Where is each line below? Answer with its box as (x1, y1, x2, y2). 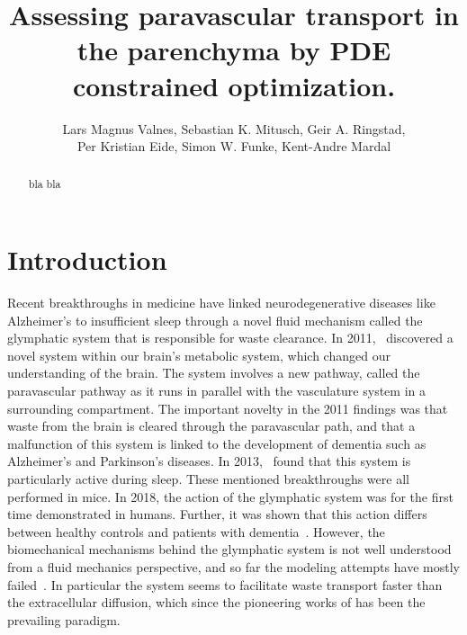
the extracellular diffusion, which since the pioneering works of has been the (7, 593, 426, 612)
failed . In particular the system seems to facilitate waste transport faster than (7, 575, 443, 594)
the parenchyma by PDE (76, 31, 391, 68)
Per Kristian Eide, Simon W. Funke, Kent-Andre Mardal (76, 137, 391, 156)
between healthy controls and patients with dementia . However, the (7, 522, 385, 541)
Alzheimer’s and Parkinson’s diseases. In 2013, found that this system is (7, 452, 411, 470)
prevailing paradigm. (7, 610, 121, 629)
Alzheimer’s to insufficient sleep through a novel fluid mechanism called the (7, 310, 423, 329)
